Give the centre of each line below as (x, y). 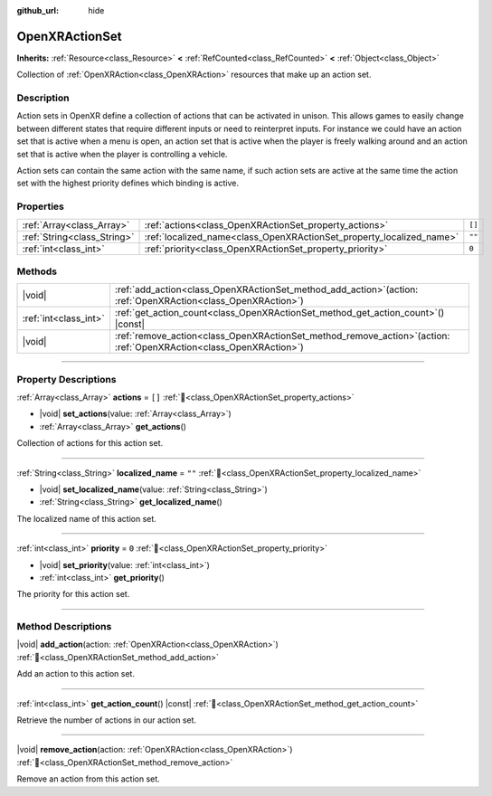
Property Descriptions (66, 379)
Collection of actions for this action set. (90, 443)
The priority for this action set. (73, 594)
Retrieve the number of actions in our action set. (107, 720)
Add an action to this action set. (76, 674)
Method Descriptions (64, 627)
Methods (37, 271)
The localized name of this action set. (87, 518)
